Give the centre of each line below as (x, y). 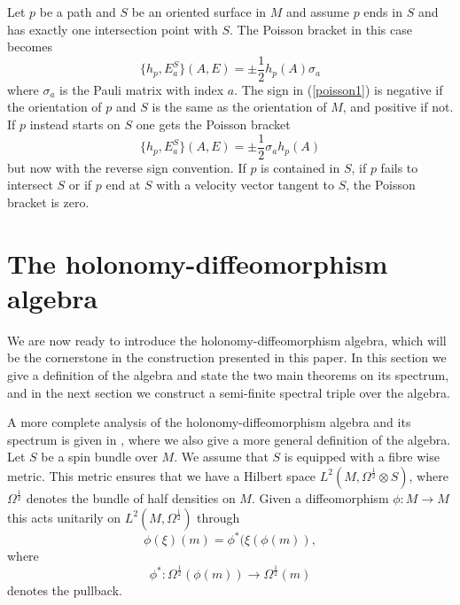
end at (123, 185)
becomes (30, 47)
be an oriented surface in (199, 12)
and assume (318, 12)
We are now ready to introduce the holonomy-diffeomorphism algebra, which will (227, 340)
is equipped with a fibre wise (362, 457)
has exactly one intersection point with (113, 29)
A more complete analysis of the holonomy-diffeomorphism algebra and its (209, 422)
